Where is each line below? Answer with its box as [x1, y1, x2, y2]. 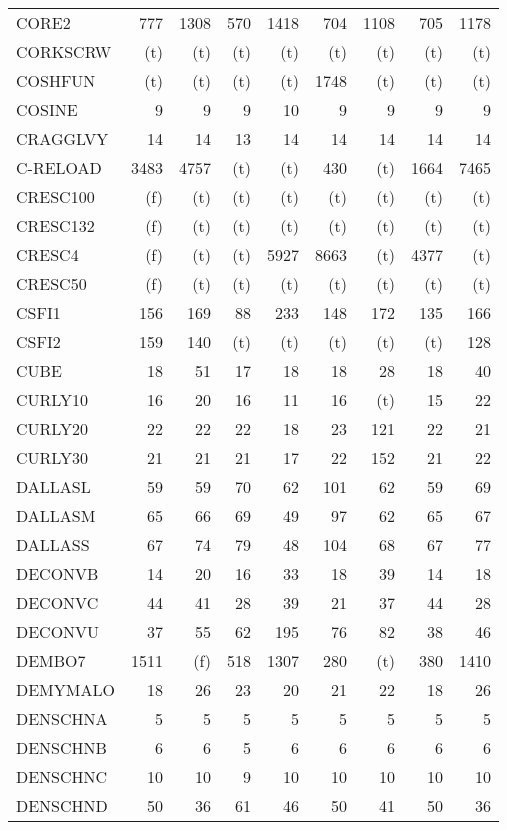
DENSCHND [16, 794, 108, 817]
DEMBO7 [16, 649, 86, 672]
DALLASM [16, 504, 96, 527]
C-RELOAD [16, 156, 102, 179]
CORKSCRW [16, 40, 112, 63]
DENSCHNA [16, 707, 108, 730]
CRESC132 [16, 214, 95, 237]
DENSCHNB [16, 736, 107, 759]
